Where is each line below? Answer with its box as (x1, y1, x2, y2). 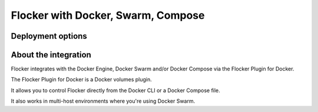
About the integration (11, 50, 91, 60)
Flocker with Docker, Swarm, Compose (11, 9, 205, 22)
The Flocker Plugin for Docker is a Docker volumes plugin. (11, 76, 153, 83)
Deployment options (11, 31, 88, 41)
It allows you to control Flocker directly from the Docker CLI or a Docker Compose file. (11, 87, 220, 94)
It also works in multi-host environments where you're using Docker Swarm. (11, 97, 196, 105)
